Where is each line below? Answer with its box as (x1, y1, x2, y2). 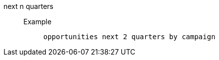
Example (23, 17, 52, 26)
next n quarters (3, 2, 54, 10)
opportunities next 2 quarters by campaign (43, 33, 216, 41)
